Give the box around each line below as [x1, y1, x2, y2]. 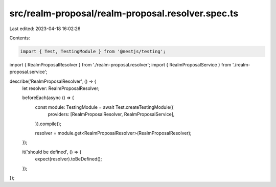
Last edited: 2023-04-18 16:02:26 [9, 26, 81, 32]
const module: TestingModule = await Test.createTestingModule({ [35, 104, 174, 110]
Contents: [9, 35, 30, 41]
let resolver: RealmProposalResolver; [22, 85, 100, 91]
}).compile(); [35, 121, 61, 127]
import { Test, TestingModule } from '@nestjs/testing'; [20, 49, 166, 54]
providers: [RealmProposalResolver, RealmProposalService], [48, 111, 175, 118]
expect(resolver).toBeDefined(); [35, 156, 102, 162]
